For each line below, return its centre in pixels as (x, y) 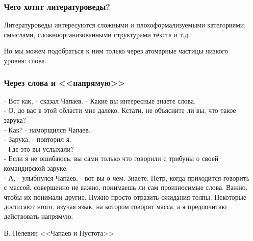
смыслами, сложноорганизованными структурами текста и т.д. (97, 34)
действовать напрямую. (38, 216)
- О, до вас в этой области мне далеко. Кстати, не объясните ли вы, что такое (120, 110)
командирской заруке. (36, 168)
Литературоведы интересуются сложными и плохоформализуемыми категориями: (125, 25)
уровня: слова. (25, 60)
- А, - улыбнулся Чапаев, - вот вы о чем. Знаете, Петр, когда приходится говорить (127, 177)
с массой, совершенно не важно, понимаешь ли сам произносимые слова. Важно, (126, 187)
